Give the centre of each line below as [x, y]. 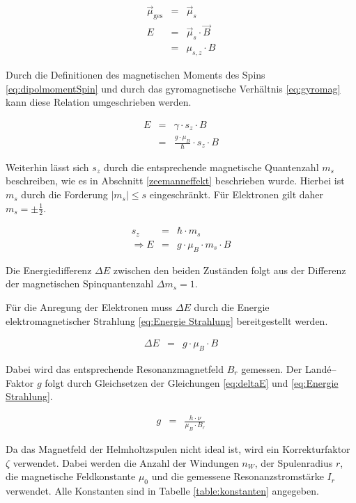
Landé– [320, 368]
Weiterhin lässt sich [47, 167]
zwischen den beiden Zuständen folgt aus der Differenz [230, 270]
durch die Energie [232, 306]
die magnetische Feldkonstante [71, 476]
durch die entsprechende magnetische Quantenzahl [211, 167]
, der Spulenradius [294, 462]
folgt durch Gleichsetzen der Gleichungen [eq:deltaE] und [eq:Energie [192, 382]
